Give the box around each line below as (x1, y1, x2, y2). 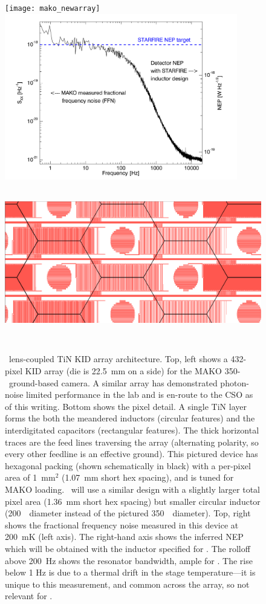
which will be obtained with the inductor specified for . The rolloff (5, 542, 250, 554)
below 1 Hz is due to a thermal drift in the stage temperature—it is (5, 566, 256, 579)
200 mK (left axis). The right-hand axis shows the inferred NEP (5, 530, 244, 543)
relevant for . (5, 589, 53, 602)
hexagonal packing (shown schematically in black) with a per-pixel (5, 459, 251, 472)
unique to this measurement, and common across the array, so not (5, 577, 250, 590)
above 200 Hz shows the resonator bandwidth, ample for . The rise (5, 554, 253, 567)
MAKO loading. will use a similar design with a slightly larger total (5, 482, 261, 495)
